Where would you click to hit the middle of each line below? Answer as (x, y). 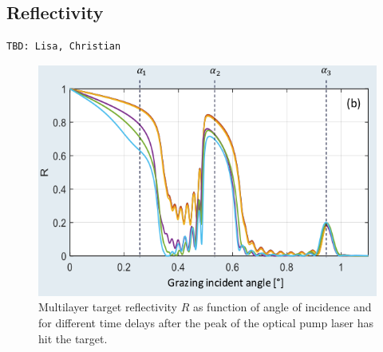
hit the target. (73, 338)
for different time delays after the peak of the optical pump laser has (206, 322)
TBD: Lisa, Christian (64, 47)
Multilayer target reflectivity (108, 307)
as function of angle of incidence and (282, 307)
